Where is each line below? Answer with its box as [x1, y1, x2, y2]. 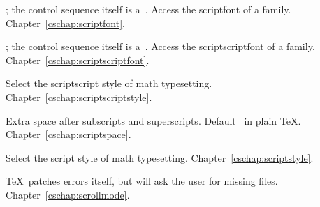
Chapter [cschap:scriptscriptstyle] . [6, 89, 152, 104]
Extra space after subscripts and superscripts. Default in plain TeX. [6, 113, 301, 128]
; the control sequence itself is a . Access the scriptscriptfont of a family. [6, 39, 315, 54]
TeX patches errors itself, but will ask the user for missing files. [6, 174, 278, 188]
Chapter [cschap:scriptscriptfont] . [6, 52, 150, 67]
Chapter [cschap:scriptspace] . [6, 127, 131, 141]
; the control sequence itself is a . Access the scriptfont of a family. [6, 2, 291, 16]
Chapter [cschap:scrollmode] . [6, 187, 130, 201]
